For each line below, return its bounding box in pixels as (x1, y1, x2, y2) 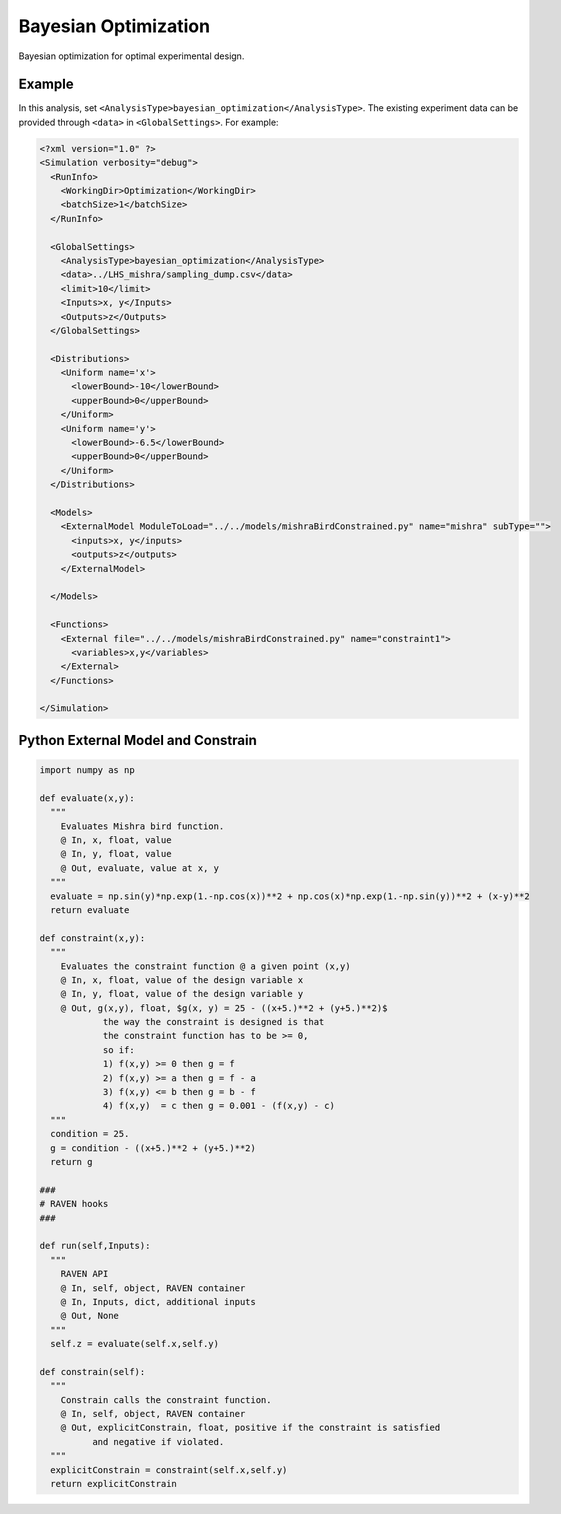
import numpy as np (39, 765, 135, 776)
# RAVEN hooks (39, 1198, 109, 1210)
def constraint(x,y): (39, 932, 146, 944)
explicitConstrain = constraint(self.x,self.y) (50, 1464, 288, 1475)
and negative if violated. (91, 1436, 225, 1447)
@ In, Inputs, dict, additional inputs (60, 1296, 257, 1307)
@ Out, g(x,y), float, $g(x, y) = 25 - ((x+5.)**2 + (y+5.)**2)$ (60, 1002, 388, 1014)
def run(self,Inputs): (39, 1240, 151, 1252)
